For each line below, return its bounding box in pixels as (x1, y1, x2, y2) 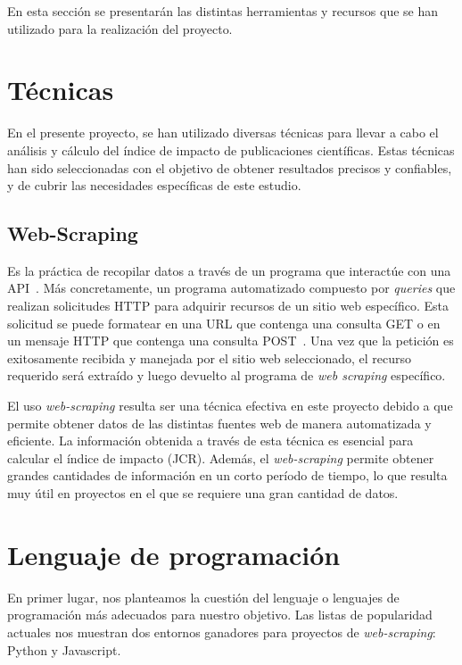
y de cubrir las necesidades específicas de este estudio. (7, 176, 301, 195)
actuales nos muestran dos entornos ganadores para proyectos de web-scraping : (7, 622, 436, 641)
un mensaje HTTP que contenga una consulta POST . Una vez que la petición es (7, 331, 454, 350)
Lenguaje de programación (7, 536, 341, 572)
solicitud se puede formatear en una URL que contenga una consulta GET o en (7, 313, 441, 332)
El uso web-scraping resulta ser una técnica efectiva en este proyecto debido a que (7, 396, 453, 415)
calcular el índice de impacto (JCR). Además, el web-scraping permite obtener (7, 448, 434, 467)
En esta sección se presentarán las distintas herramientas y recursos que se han (7, 2, 439, 20)
